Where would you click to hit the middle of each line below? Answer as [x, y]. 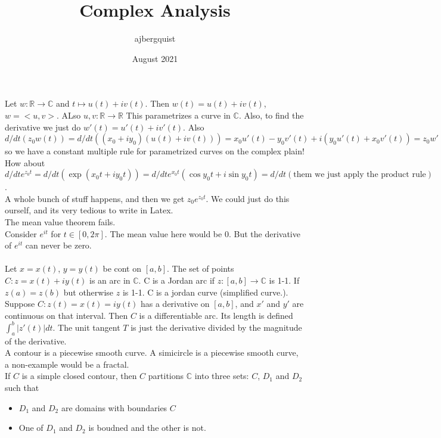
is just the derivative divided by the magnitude [216, 327]
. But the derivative [264, 233]
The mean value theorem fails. [60, 222]
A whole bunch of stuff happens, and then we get [95, 198]
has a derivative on [175, 304]
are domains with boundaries [114, 407]
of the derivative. [36, 341]
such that [22, 388]
